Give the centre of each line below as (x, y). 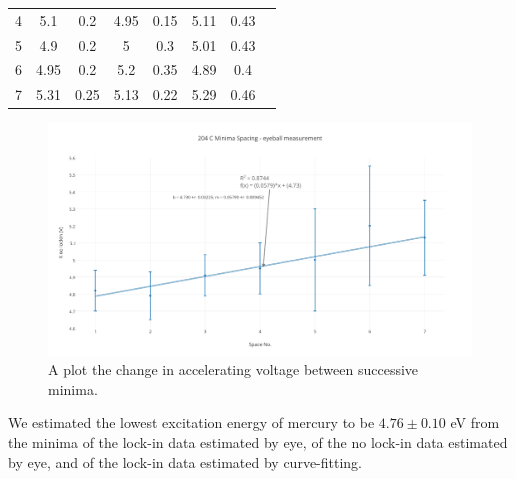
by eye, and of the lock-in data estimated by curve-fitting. (185, 461)
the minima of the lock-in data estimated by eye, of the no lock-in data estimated (258, 442)
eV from (475, 422)
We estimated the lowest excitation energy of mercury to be (191, 422)
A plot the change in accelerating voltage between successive (233, 369)
